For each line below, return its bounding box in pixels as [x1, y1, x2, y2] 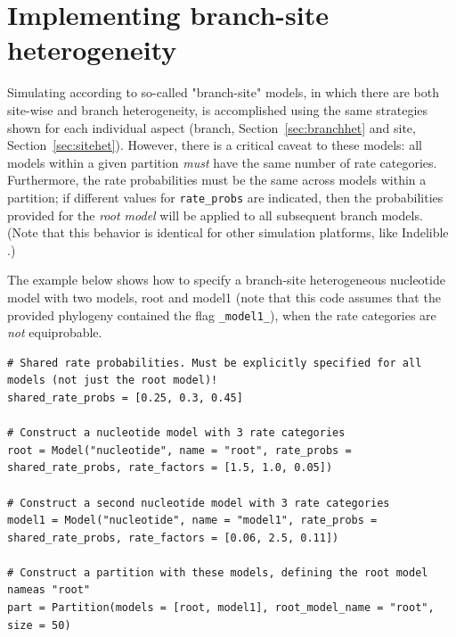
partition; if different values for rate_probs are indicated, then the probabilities [7, 187, 444, 206]
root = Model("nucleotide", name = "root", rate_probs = [7, 443, 352, 457]
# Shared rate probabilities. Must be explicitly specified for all [7, 356, 422, 369]
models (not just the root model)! [7, 374, 218, 387]
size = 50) [7, 618, 71, 632]
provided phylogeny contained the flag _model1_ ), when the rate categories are [7, 305, 436, 324]
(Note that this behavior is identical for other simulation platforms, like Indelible [7, 223, 449, 242]
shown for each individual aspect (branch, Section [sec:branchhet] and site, [7, 118, 416, 136]
